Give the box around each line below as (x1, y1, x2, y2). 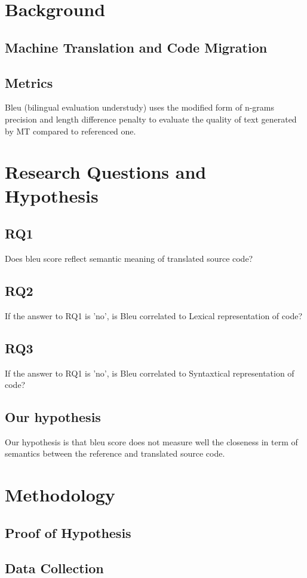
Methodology (5, 482, 115, 507)
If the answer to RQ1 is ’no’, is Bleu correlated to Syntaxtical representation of (5, 366, 294, 379)
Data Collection (5, 558, 104, 577)
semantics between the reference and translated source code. (5, 447, 225, 460)
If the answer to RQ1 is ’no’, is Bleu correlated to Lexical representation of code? (5, 309, 303, 322)
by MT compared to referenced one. (5, 124, 136, 137)
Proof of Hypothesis (5, 523, 131, 542)
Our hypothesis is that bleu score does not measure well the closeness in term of (5, 435, 298, 448)
